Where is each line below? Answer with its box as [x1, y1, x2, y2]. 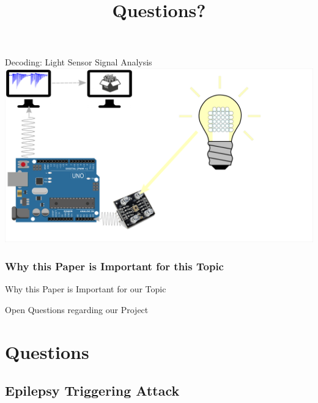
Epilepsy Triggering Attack [5, 381, 180, 400]
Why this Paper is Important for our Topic [5, 283, 166, 295]
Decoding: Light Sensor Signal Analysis [5, 56, 152, 68]
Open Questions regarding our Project [5, 303, 149, 316]
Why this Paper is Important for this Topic [5, 258, 224, 273]
